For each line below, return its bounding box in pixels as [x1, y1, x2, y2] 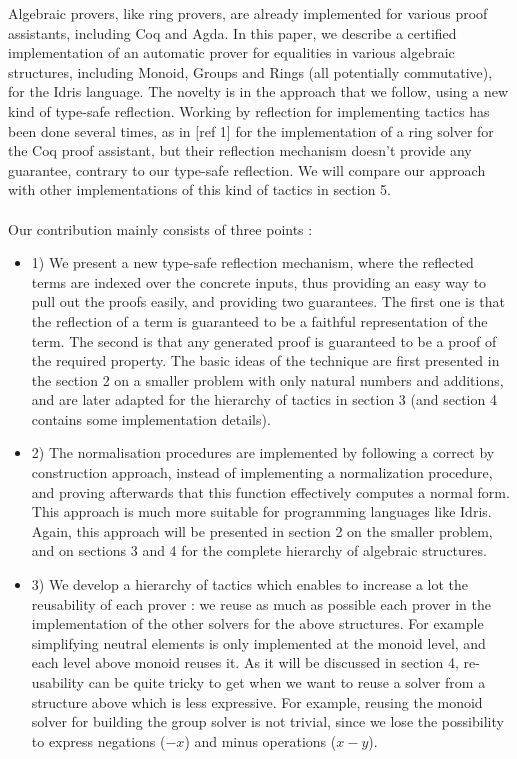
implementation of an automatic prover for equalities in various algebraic [8, 42, 455, 63]
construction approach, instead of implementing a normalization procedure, [31, 462, 493, 483]
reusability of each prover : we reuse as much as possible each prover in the [31, 593, 491, 614]
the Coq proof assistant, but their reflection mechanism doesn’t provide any [8, 140, 472, 161]
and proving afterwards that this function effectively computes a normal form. [31, 481, 510, 502]
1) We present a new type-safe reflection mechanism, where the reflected [31, 252, 474, 273]
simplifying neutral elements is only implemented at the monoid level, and [31, 632, 486, 653]
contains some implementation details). [31, 408, 271, 429]
